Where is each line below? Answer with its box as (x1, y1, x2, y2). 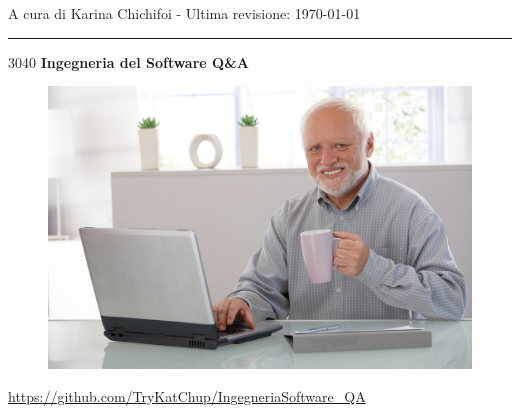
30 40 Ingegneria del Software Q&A (8, 51, 249, 72)
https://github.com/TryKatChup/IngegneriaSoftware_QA (8, 386, 366, 407)
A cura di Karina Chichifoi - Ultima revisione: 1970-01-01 (8, 3, 361, 23)
